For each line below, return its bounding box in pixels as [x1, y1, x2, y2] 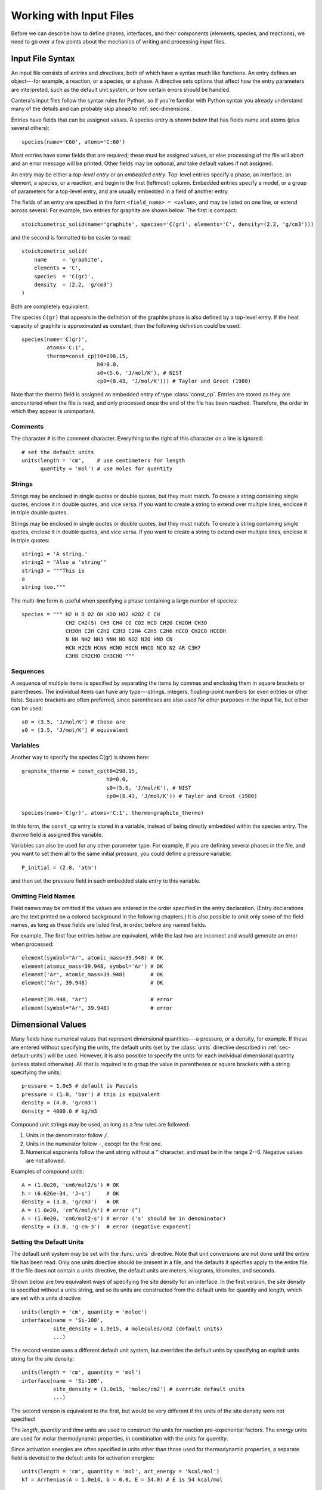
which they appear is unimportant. [11, 408, 95, 415]
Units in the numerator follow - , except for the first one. [26, 1140, 162, 1147]
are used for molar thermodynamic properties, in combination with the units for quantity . [11, 1435, 229, 1442]
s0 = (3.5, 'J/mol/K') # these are [21, 718, 126, 725]
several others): [11, 125, 50, 132]
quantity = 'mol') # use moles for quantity [40, 465, 173, 472]
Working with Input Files [11, 9, 134, 22]
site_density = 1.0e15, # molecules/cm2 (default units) [52, 1325, 223, 1332]
